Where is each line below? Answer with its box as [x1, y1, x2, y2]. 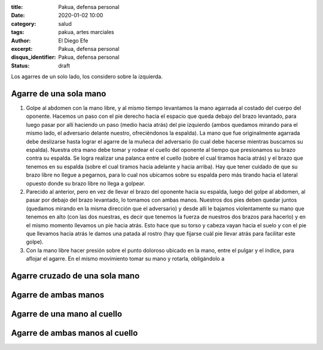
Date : [11, 12, 25, 19]
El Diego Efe [58, 36, 89, 44]
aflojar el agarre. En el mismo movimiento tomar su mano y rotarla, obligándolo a [26, 255, 224, 263]
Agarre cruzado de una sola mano [11, 270, 140, 281]
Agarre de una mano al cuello [11, 309, 123, 319]
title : [11, 4, 23, 10]
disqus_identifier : [11, 54, 56, 61]
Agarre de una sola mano [11, 89, 106, 99]
